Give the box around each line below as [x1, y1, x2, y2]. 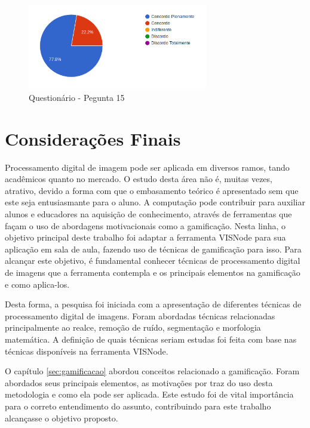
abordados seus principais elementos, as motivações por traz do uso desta [5, 376, 273, 389]
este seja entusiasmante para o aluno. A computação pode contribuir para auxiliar [5, 196, 305, 208]
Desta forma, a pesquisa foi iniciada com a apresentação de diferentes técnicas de [5, 298, 302, 310]
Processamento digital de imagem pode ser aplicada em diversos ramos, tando [5, 161, 290, 173]
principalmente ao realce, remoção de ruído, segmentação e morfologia [5, 321, 261, 334]
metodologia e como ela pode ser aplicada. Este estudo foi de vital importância [5, 388, 294, 401]
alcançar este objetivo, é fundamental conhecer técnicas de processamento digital [5, 254, 300, 267]
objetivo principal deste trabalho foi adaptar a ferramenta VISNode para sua [5, 231, 286, 244]
